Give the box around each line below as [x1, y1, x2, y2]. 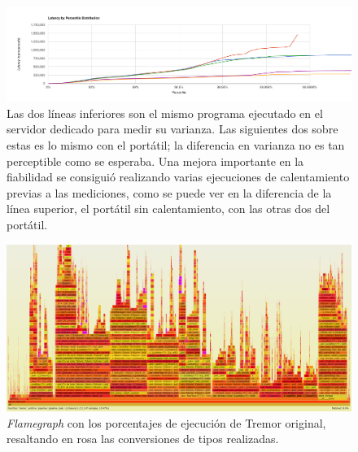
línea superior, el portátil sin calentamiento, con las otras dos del [7, 200, 330, 217]
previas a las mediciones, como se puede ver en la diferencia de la [7, 184, 332, 201]
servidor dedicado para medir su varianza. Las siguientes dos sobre [7, 120, 338, 137]
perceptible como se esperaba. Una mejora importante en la [7, 152, 304, 169]
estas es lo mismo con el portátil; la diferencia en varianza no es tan [7, 137, 345, 154]
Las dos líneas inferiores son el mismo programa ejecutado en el [7, 104, 323, 121]
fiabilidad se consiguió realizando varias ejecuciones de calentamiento [7, 168, 350, 185]
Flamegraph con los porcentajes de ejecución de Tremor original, [7, 414, 326, 431]
